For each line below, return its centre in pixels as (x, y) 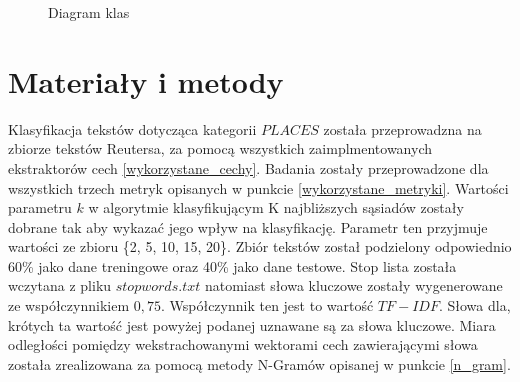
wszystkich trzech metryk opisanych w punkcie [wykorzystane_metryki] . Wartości (258, 187)
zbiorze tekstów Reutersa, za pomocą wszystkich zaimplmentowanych (220, 148)
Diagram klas (89, 12)
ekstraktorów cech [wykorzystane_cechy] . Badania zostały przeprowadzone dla (248, 167)
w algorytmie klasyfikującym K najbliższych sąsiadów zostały (276, 207)
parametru (40, 207)
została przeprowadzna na (402, 128)
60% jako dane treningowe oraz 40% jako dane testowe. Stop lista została (232, 265)
